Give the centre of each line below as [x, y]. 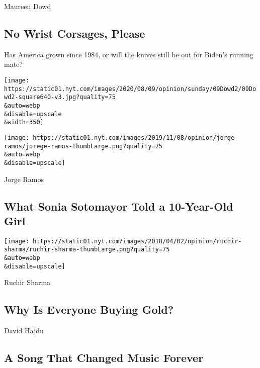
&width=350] [24, 122]
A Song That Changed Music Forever [104, 358]
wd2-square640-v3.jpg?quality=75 [60, 97]
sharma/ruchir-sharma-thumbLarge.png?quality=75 [87, 250]
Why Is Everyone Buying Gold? [89, 309]
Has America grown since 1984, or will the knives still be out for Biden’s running [129, 54]
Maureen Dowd [28, 6]
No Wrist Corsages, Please [75, 33]
